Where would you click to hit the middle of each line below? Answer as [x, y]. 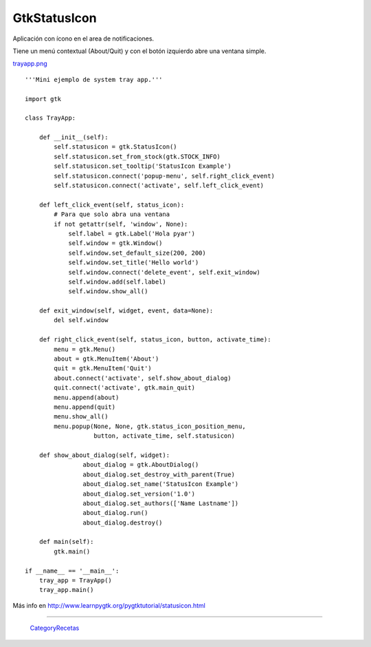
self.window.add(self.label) [117, 282]
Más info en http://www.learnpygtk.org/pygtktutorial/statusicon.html [109, 605]
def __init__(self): [74, 137]
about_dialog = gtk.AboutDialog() [141, 465]
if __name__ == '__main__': [72, 571]
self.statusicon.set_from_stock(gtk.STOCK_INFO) [137, 156]
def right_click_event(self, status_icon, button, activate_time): [155, 340]
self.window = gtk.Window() [115, 243]
